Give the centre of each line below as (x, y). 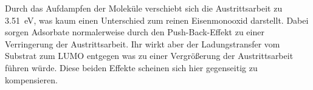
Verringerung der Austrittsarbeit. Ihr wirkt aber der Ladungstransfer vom (143, 43)
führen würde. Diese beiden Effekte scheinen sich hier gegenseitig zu (131, 67)
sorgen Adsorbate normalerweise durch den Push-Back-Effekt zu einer (135, 32)
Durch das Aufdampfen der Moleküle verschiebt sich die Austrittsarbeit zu (144, 8)
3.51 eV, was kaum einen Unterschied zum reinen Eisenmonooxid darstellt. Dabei (157, 20)
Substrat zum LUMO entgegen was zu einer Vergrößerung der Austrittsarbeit (149, 56)
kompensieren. (31, 79)
